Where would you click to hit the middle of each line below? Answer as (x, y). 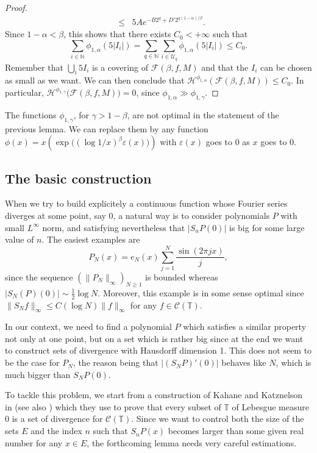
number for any (34, 442)
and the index (56, 431)
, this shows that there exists (117, 34)
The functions (31, 114)
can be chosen (286, 67)
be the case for (32, 362)
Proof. (16, 7)
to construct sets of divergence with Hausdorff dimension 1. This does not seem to (158, 350)
